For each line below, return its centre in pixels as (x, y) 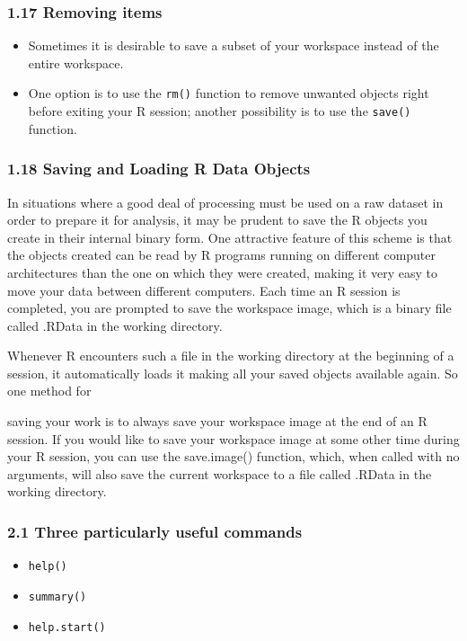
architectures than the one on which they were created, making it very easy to (223, 272)
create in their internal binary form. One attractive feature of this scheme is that (230, 237)
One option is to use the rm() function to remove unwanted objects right (229, 93)
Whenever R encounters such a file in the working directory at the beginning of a (231, 356)
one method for (49, 391)
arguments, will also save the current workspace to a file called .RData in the (220, 473)
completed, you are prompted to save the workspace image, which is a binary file (229, 308)
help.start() (67, 627)
